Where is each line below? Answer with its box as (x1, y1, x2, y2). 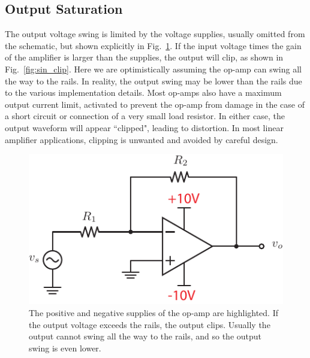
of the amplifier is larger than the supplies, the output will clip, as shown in (5, 51, 284, 63)
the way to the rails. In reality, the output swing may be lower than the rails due (5, 74, 302, 87)
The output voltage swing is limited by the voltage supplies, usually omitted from (5, 28, 305, 40)
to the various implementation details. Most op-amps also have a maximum (5, 86, 282, 99)
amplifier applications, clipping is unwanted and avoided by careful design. (5, 133, 278, 145)
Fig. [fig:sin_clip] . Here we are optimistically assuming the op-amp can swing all (5, 62, 302, 75)
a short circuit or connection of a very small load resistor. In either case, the (5, 110, 285, 122)
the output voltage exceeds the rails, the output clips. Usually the (29, 318, 270, 330)
